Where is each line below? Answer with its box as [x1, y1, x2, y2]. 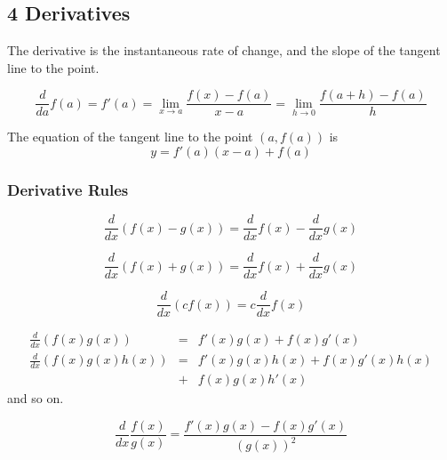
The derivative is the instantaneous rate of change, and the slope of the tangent [7, 41, 441, 60]
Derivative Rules [7, 178, 129, 200]
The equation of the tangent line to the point [7, 127, 253, 146]
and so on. [7, 389, 64, 408]
